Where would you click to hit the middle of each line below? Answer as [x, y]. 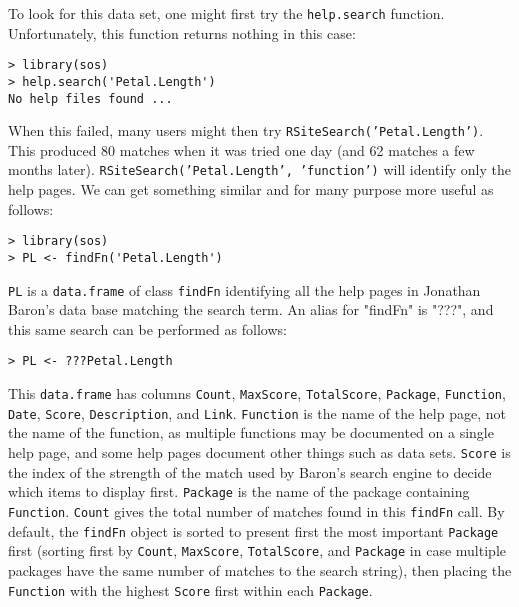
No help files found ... [90, 98]
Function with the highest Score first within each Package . [190, 589]
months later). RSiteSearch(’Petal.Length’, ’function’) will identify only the [259, 169]
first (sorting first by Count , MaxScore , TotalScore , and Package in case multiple [257, 550]
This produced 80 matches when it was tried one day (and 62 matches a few [241, 149]
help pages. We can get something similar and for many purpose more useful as [251, 189]
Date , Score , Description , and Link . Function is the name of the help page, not [257, 412]
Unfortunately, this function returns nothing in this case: [182, 32]
